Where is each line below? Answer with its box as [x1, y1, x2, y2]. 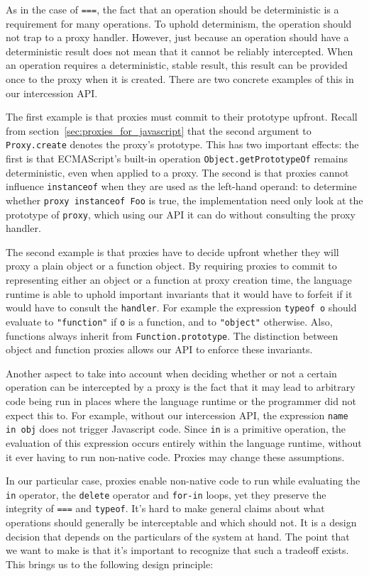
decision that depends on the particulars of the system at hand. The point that [6, 528, 350, 543]
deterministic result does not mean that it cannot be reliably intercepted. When [6, 43, 353, 58]
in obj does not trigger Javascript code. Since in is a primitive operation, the [6, 421, 346, 436]
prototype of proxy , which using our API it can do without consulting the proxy [6, 206, 356, 221]
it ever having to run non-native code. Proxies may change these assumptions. [6, 449, 345, 464]
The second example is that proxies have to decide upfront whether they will [6, 244, 339, 259]
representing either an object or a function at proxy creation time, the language [6, 272, 352, 287]
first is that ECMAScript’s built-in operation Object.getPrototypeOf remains [6, 151, 348, 166]
